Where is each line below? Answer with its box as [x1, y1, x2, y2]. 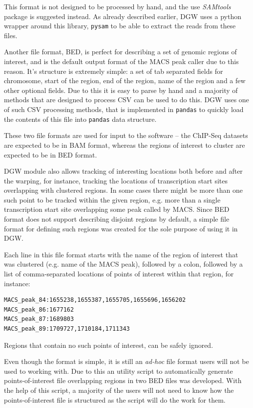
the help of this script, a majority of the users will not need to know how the [4, 385, 234, 395]
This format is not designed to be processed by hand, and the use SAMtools [4, 1, 231, 11]
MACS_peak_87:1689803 [4, 316, 74, 323]
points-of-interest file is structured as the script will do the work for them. [4, 394, 226, 405]
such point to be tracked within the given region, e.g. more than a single [4, 194, 221, 204]
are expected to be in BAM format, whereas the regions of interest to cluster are [4, 139, 245, 150]
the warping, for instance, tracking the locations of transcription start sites [4, 175, 228, 185]
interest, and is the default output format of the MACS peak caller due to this [4, 56, 239, 67]
